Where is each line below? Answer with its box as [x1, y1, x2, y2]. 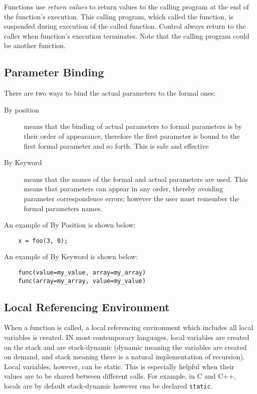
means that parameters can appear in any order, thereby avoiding [24, 183, 223, 194]
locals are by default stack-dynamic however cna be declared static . [4, 381, 213, 391]
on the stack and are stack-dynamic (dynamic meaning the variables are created [4, 341, 247, 352]
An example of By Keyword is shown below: [4, 251, 138, 262]
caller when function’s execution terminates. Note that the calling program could [4, 30, 250, 41]
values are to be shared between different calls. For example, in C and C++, [4, 371, 236, 381]
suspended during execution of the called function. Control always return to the [4, 21, 246, 31]
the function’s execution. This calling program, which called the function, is [4, 11, 234, 21]
